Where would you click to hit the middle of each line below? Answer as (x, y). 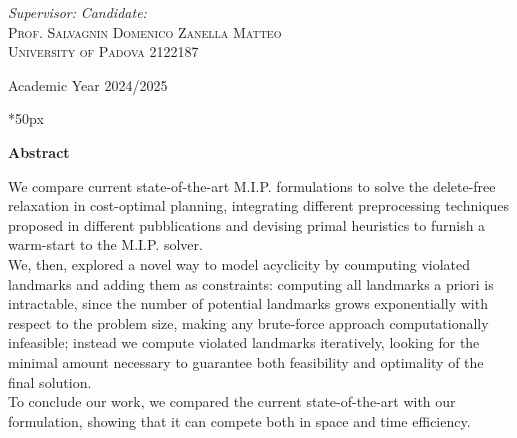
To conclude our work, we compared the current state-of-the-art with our (232, 401)
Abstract (39, 151)
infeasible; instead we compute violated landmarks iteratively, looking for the (244, 342)
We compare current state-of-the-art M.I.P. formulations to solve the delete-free (252, 185)
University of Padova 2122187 (103, 51)
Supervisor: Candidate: (77, 12)
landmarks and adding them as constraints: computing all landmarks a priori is (251, 283)
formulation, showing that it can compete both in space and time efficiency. (239, 420)
